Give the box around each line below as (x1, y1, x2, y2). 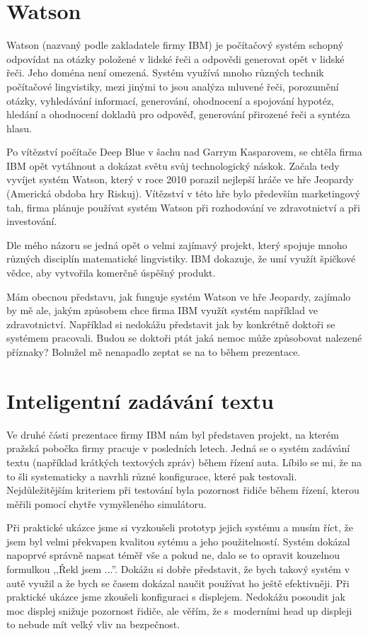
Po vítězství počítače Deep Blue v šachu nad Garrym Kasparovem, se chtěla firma (6, 144, 362, 159)
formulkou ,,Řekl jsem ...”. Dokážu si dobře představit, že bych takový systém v (6, 562, 350, 577)
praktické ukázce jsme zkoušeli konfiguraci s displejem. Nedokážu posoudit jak (6, 589, 345, 604)
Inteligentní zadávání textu (6, 386, 274, 415)
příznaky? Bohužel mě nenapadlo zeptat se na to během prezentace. (6, 345, 301, 359)
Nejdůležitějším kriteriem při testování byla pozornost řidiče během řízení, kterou (6, 482, 360, 497)
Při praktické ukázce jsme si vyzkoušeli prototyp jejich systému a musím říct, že (6, 520, 353, 535)
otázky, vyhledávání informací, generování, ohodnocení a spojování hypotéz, (6, 93, 334, 108)
